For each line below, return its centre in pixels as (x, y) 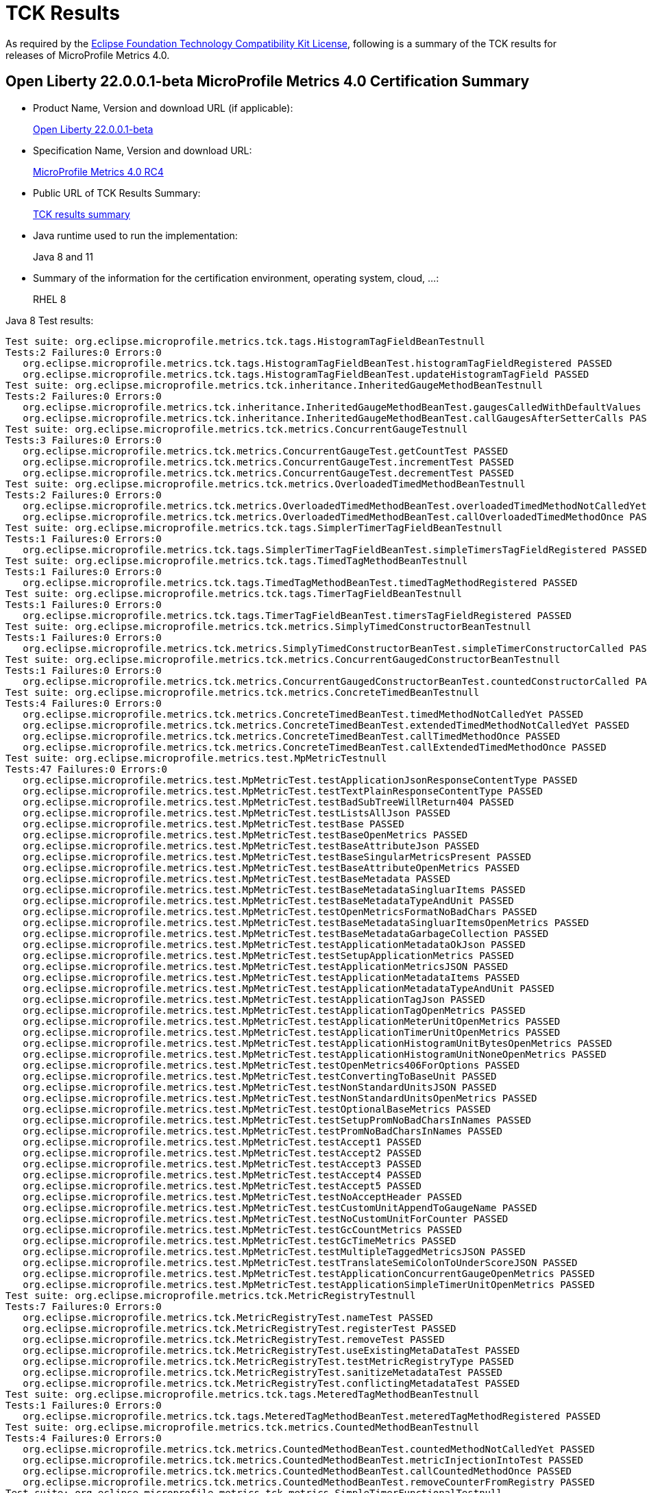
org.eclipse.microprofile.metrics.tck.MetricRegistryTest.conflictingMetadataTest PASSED (271, 1383)
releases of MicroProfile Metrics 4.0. (88, 55)
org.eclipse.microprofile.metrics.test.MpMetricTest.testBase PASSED (213, 824)
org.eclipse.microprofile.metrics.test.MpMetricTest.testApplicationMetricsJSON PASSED (266, 966)
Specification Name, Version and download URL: (143, 150)
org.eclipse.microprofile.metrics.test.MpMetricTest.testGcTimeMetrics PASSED (240, 1240)
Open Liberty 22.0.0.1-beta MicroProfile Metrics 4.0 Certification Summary (268, 82)
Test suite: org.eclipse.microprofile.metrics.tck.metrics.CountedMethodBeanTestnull (243, 1427)
